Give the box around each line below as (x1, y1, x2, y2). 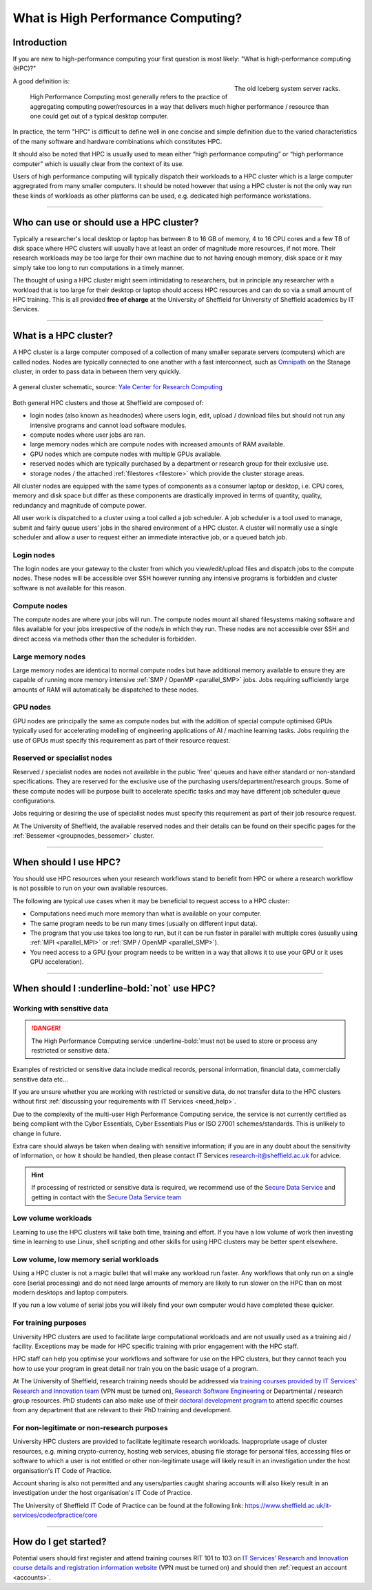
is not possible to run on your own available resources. (12, 884, 168, 892)
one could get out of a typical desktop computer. (30, 112, 169, 121)
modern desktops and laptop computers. (12, 1288, 129, 1297)
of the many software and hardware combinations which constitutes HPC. (12, 137, 223, 145)
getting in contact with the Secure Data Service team (31, 1192, 182, 1201)
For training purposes (12, 1318, 87, 1328)
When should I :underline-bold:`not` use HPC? (12, 982, 216, 994)
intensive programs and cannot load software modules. (30, 421, 187, 429)
